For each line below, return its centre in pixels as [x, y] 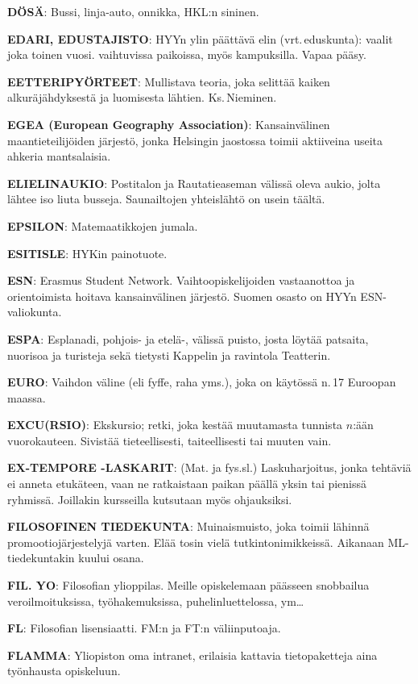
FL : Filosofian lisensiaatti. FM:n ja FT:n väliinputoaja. [144, 628]
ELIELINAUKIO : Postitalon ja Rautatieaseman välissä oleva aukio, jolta [194, 183]
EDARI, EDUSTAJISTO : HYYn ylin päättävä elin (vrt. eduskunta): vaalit [200, 38]
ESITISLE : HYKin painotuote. [87, 253]
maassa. [27, 397]
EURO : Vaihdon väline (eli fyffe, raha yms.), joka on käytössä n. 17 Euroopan [202, 382]
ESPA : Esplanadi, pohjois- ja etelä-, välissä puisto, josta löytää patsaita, [188, 338]
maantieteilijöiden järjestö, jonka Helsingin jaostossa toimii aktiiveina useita [195, 140]
